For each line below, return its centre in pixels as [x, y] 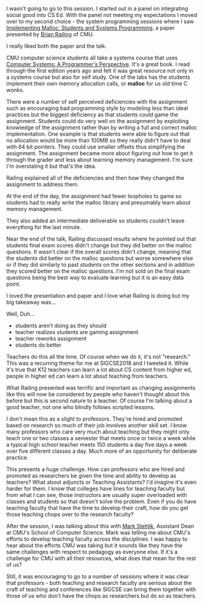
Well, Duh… [21, 314]
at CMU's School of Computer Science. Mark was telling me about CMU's [98, 533]
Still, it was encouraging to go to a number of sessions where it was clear [98, 577]
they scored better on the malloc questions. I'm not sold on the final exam [98, 271]
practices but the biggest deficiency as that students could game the [92, 115]
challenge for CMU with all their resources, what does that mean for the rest [101, 558]
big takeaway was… [31, 302]
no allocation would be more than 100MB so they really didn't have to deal [98, 141]
